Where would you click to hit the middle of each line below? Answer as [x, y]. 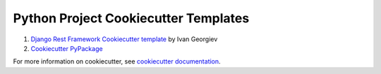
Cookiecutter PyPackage [67, 48]
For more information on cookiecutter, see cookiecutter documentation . [117, 61]
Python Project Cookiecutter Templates [131, 18]
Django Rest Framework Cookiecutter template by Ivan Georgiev [124, 39]
